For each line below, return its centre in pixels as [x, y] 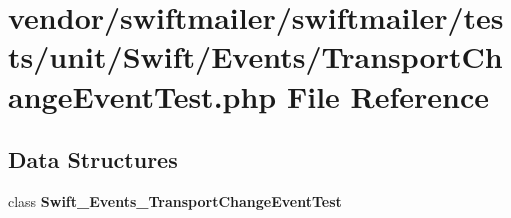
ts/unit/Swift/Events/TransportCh [255, 56]
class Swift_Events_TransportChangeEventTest [175, 200]
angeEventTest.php [142, 95]
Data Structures [93, 159]
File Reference [388, 95]
